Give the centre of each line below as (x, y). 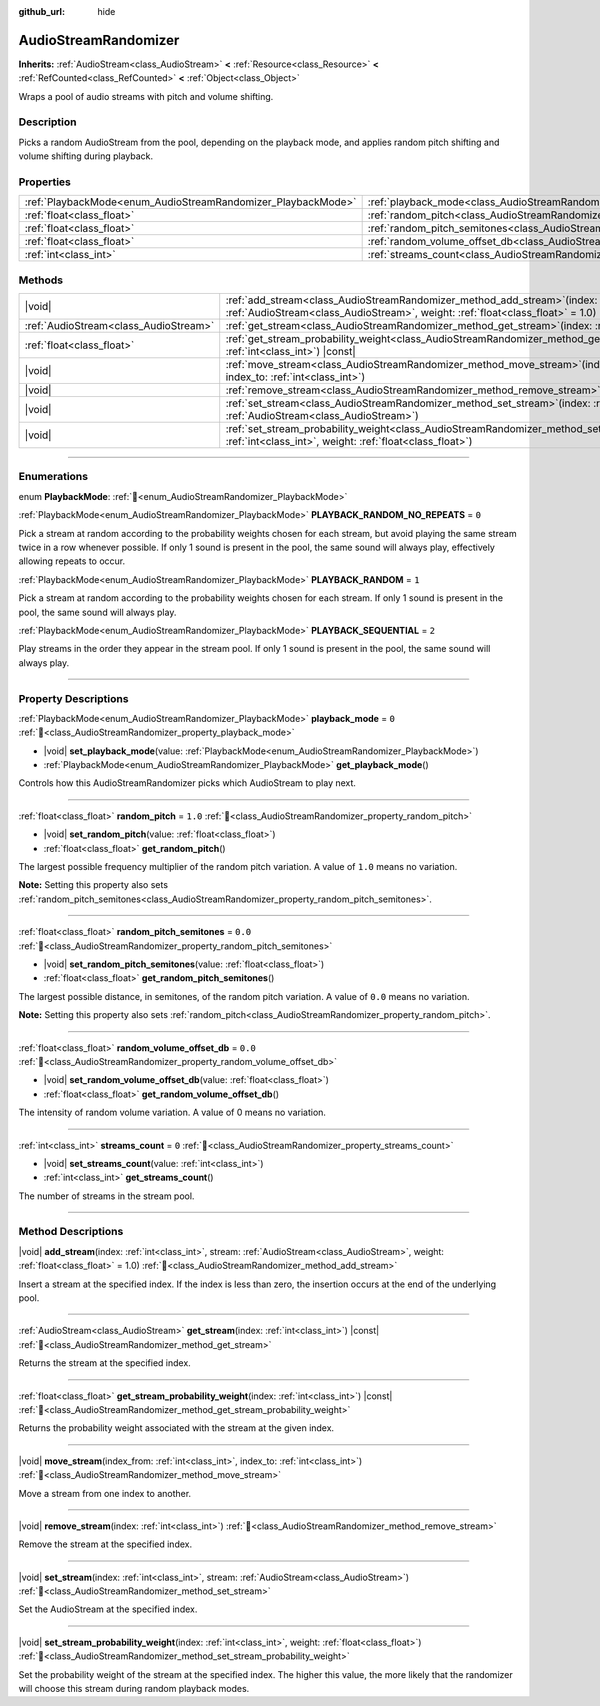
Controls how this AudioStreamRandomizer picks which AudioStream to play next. (187, 783)
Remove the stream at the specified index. (105, 1544)
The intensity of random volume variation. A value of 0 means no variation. (172, 1112)
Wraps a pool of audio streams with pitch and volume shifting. (146, 96)
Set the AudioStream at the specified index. (108, 1609)
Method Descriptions (71, 1232)
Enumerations (53, 477)
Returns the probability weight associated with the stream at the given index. (176, 1428)
